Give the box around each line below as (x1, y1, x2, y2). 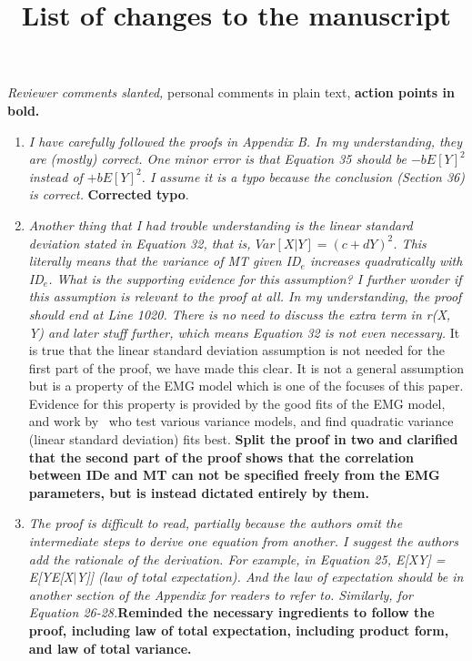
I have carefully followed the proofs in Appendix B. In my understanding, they (28, 131, 463, 150)
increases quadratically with (309, 251, 463, 270)
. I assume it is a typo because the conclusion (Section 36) (141, 167, 465, 186)
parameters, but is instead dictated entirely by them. (28, 483, 369, 502)
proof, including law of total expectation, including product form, (28, 621, 449, 639)
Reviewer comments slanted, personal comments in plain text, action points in (7, 83, 455, 102)
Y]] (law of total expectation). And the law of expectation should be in (76, 567, 464, 586)
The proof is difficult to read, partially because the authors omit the (28, 514, 403, 533)
